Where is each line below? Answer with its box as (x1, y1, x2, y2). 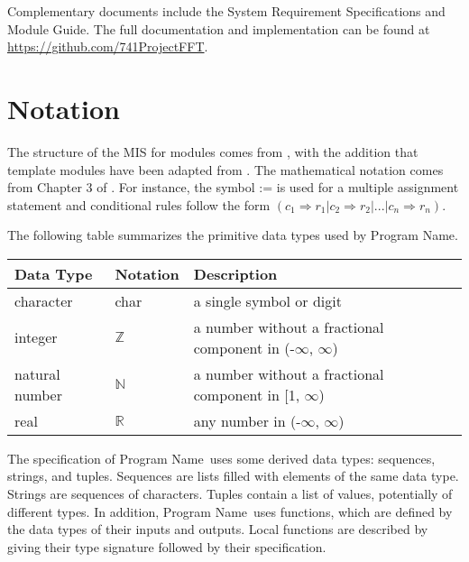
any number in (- (193, 410, 301, 431)
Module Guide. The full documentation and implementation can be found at (7, 19, 430, 38)
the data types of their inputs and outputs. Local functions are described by (7, 520, 428, 539)
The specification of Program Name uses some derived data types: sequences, (7, 448, 436, 467)
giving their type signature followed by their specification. (7, 537, 326, 556)
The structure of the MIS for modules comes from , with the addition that (7, 142, 418, 161)
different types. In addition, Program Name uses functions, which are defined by (7, 502, 453, 521)
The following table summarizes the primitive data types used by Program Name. (7, 226, 458, 244)
